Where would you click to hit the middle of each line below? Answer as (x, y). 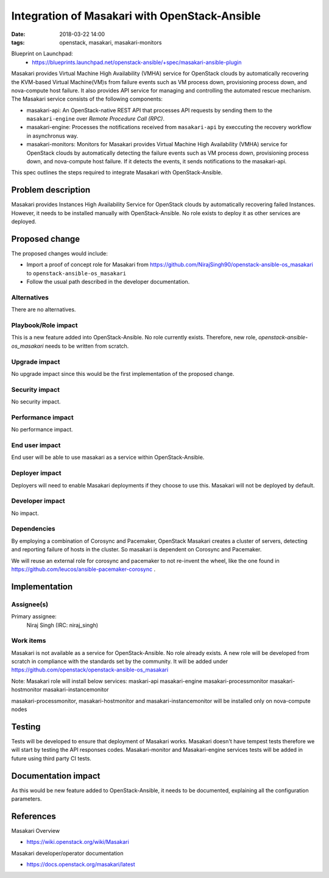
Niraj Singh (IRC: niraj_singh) (62, 625)
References (34, 816)
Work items (29, 641)
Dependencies (34, 529)
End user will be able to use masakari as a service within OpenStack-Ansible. (108, 458)
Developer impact (38, 501)
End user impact (36, 445)
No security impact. (36, 402)
